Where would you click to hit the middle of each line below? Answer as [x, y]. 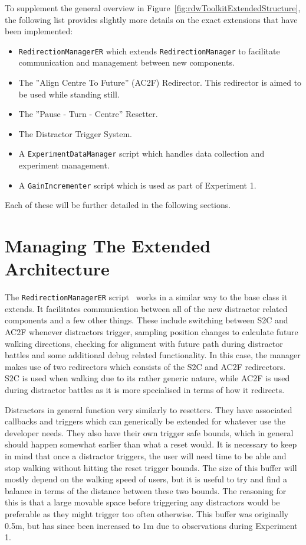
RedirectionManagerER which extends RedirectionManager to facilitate [149, 51]
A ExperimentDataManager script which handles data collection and [142, 153]
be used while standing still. [69, 94]
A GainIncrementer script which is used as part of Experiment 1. [137, 185]
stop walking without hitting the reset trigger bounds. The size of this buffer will [151, 467]
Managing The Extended [108, 246]
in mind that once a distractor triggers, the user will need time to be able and [146, 456]
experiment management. [64, 165]
